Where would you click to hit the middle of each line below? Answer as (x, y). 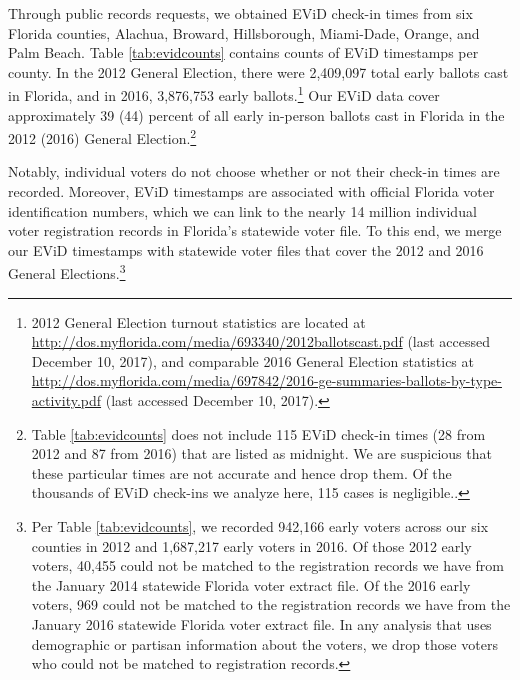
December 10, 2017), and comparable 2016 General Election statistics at (252, 360)
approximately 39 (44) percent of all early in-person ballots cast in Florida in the (256, 114)
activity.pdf (66, 400)
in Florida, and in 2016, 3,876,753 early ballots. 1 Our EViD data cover (224, 94)
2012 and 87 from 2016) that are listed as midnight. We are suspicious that (261, 453)
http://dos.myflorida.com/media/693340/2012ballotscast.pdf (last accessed (261, 341)
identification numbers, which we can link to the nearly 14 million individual (242, 210)
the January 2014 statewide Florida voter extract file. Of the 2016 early (251, 584)
